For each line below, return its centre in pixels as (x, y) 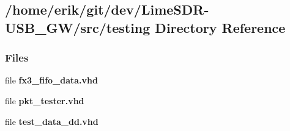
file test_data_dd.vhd (52, 121)
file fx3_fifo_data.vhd (51, 80)
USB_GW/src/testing (78, 27)
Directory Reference (220, 27)
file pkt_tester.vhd (45, 100)
